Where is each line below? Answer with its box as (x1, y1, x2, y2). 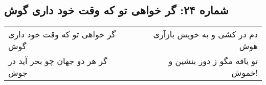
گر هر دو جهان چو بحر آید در (8, 55, 107, 67)
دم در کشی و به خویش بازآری (153, 28, 258, 40)
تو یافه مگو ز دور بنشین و (168, 55, 258, 67)
